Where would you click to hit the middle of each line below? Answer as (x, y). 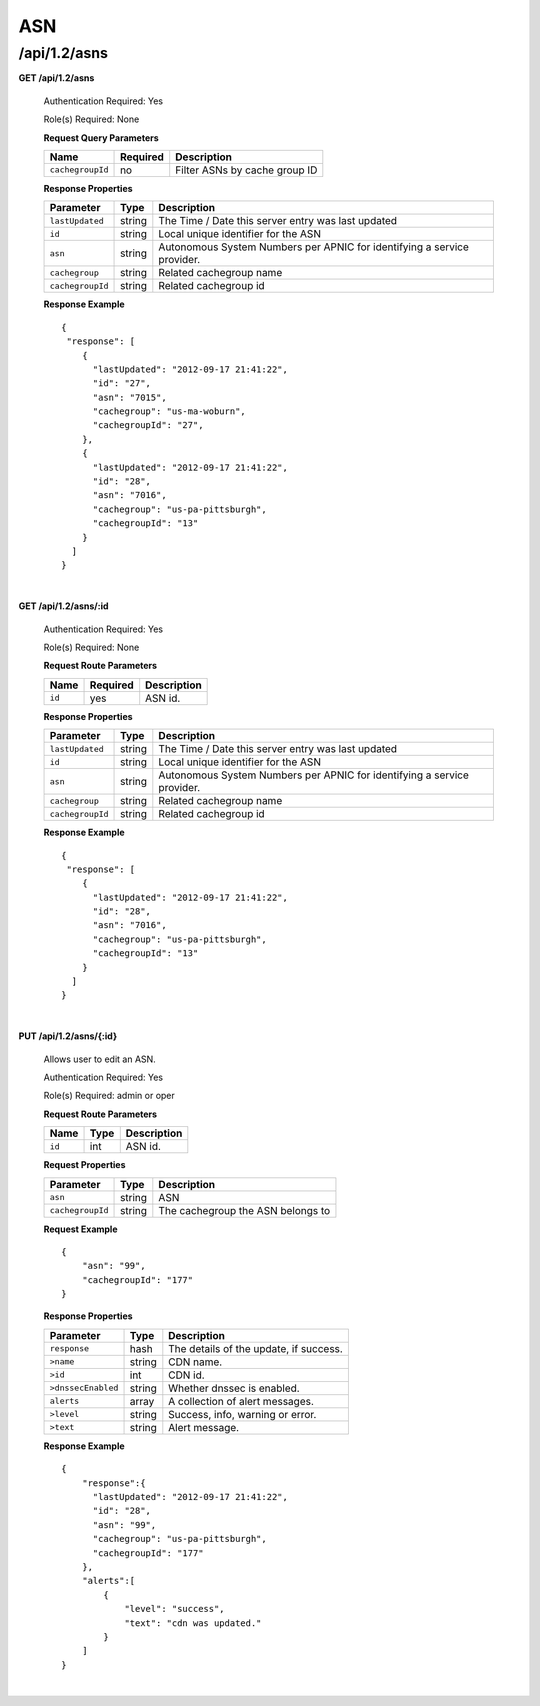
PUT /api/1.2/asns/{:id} (68, 1036)
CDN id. (186, 1375)
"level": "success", (174, 1609)
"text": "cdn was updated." (193, 1623)
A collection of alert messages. (241, 1401)
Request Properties (84, 1165)
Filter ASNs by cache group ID (246, 170)
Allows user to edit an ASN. (100, 1059)
